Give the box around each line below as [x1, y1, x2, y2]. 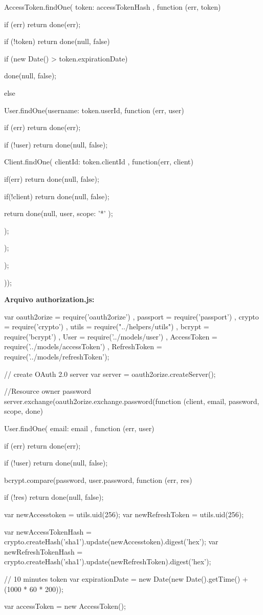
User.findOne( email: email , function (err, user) [4, 423, 155, 434]
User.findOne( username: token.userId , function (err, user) [4, 104, 184, 115]
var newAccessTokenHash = [4, 526, 92, 537]
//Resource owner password [4, 386, 92, 396]
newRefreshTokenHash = [4, 546, 83, 557]
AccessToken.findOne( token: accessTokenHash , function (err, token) [4, 2, 221, 12]
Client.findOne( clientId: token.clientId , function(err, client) [4, 156, 193, 167]
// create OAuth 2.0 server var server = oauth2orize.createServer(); [4, 368, 216, 379]
